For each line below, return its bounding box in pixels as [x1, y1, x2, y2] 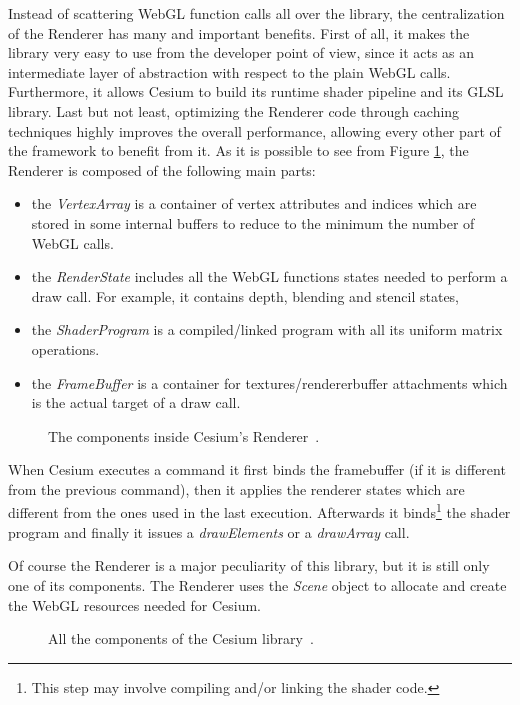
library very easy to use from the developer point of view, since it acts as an [8, 42, 475, 63]
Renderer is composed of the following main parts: [8, 159, 316, 180]
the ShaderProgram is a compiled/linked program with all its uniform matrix [31, 319, 503, 340]
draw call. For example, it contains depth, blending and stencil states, [31, 285, 460, 306]
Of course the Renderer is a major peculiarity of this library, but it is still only [8, 555, 490, 576]
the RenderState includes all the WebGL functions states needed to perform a [31, 266, 508, 287]
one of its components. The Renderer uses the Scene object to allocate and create [8, 574, 507, 595]
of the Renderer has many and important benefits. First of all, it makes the [8, 22, 470, 43]
